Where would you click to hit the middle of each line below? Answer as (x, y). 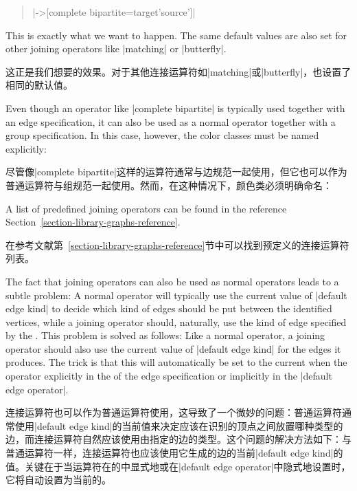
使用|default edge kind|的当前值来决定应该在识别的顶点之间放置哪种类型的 (179, 425)
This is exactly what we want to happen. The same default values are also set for (176, 35)
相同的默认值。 (39, 85)
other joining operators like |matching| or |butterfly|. (116, 48)
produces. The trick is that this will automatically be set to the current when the (176, 362)
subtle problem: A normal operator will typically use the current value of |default (176, 295)
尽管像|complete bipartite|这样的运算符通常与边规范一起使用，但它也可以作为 (176, 172)
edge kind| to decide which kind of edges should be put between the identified (169, 308)
